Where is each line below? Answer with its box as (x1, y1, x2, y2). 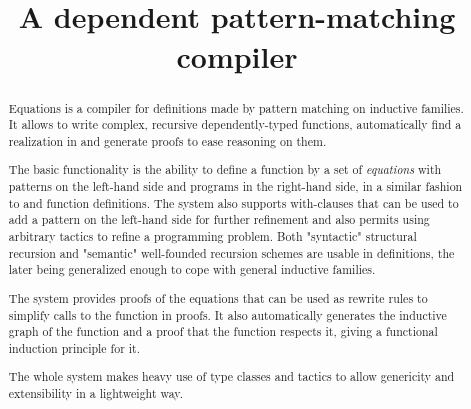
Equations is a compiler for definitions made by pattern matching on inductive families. (8, 99, 464, 116)
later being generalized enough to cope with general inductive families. (8, 261, 376, 278)
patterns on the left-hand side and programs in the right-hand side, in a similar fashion (8, 178, 463, 195)
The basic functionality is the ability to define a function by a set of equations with (8, 161, 442, 178)
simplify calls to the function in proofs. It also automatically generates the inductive (8, 306, 447, 323)
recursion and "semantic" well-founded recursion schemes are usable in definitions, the (8, 244, 455, 261)
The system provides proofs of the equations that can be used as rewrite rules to (8, 289, 428, 306)
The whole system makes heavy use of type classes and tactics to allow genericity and (8, 368, 455, 385)
